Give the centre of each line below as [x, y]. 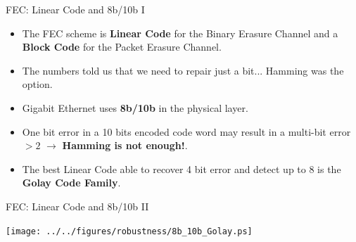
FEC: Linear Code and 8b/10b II [77, 206]
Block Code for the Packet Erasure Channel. [122, 47]
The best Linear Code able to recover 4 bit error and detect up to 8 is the [182, 168]
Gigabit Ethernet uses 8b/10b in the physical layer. [135, 107]
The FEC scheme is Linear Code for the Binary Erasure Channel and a [180, 33]
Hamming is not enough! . [125, 145]
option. [37, 84]
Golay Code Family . [71, 183]
